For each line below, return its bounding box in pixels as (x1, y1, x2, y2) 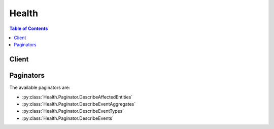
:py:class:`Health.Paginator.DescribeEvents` (22, 115, 114, 121)
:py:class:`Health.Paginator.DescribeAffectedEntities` (22, 94, 133, 100)
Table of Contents (9, 25, 48, 31)
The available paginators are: (9, 84, 71, 91)
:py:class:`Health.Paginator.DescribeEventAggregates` (22, 101, 136, 107)
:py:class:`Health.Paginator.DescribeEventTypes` (22, 108, 124, 114)
